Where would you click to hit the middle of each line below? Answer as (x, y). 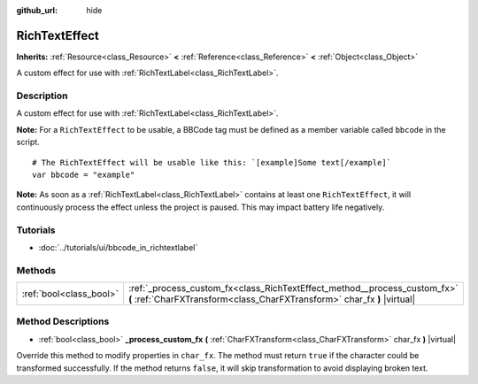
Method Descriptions (63, 321)
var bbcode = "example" (84, 175)
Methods (36, 270)
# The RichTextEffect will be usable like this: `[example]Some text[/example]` (212, 162)
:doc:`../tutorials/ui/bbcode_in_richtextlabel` (118, 247)
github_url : (37, 10)
